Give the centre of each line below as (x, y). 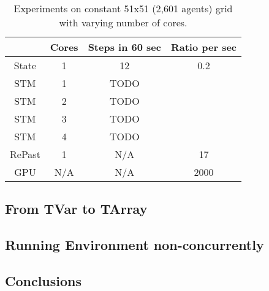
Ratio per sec (204, 47)
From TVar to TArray (76, 209)
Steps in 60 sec (124, 47)
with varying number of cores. (123, 22)
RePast (25, 154)
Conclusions (44, 280)
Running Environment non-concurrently (134, 245)
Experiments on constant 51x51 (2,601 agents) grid (123, 8)
